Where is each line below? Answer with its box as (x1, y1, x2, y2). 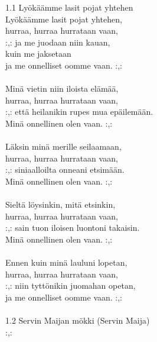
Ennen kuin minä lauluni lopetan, (5, 256, 127, 269)
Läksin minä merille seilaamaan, (5, 140, 122, 153)
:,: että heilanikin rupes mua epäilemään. (5, 105, 153, 118)
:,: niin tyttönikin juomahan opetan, (5, 279, 136, 292)
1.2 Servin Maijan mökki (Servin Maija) (5, 314, 150, 327)
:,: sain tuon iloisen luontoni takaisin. (5, 221, 140, 234)
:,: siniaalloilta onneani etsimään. (5, 163, 125, 176)
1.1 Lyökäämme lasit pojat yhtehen (5, 1, 133, 13)
